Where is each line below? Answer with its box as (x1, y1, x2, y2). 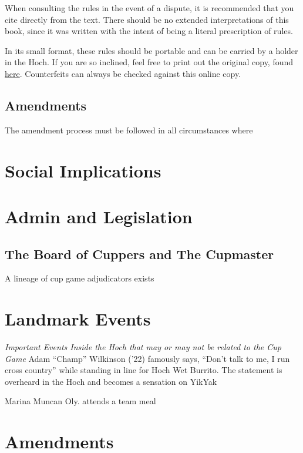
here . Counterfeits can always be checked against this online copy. (5, 67, 241, 79)
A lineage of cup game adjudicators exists (5, 272, 154, 284)
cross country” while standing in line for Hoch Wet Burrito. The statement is (5, 364, 282, 376)
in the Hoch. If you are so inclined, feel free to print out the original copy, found (5, 56, 294, 68)
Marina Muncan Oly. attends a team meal (5, 395, 156, 407)
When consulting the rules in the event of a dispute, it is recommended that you (5, 2, 294, 14)
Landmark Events (5, 307, 151, 331)
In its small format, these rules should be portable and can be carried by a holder (5, 44, 298, 56)
